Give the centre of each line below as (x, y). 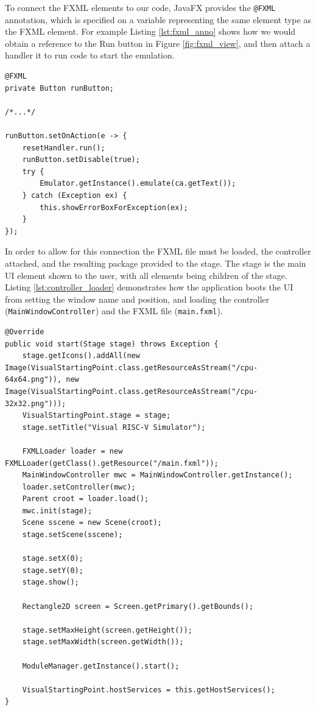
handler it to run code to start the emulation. (90, 55)
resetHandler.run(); (64, 148)
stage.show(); (51, 582)
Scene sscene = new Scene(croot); (92, 523)
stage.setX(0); (53, 559)
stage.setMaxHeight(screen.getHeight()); (107, 630)
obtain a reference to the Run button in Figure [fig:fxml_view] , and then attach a (158, 43)
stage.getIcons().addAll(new (81, 356)
